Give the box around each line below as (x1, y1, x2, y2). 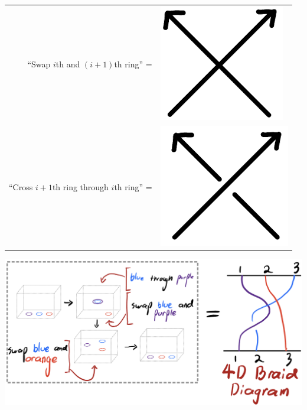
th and (55, 58, 80, 70)
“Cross (9, 180, 33, 193)
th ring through (52, 180, 109, 193)
